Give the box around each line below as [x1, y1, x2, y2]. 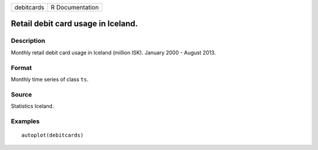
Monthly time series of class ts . [11, 76, 88, 83]
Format [11, 63, 32, 71]
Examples [11, 117, 40, 125]
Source [11, 90, 32, 98]
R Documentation [51, 4, 100, 11]
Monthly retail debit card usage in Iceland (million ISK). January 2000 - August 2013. [11, 49, 216, 56]
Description [11, 37, 45, 45]
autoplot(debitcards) [21, 132, 84, 138]
